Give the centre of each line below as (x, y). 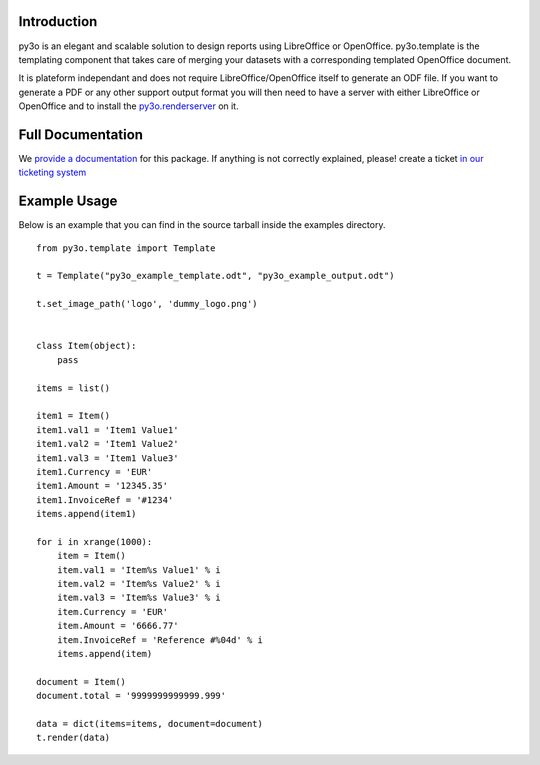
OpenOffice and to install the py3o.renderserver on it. (128, 106)
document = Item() (81, 681)
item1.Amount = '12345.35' (102, 486)
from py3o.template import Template (126, 248)
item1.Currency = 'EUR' (94, 471)
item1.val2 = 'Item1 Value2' (107, 444)
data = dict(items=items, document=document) (150, 723)
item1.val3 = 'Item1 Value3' (107, 458)
